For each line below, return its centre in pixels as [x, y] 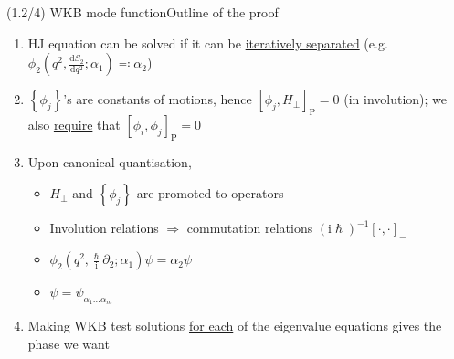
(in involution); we [396, 99]
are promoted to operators [210, 193]
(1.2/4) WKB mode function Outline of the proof [143, 12]
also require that [74, 124]
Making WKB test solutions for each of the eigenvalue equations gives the [235, 326]
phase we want [69, 343]
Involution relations [104, 228]
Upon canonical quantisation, [110, 161]
